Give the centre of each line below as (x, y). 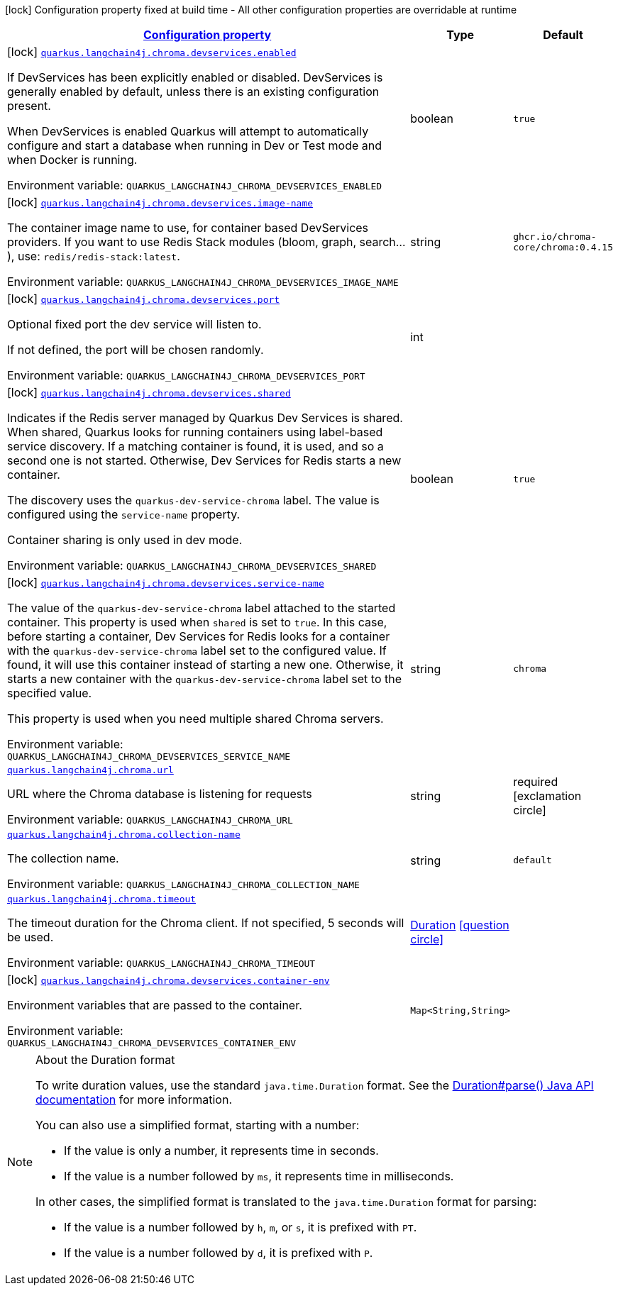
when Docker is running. (72, 160)
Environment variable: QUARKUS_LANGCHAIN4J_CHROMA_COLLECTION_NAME (183, 884)
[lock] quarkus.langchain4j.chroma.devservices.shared (149, 392)
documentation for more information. (134, 1099)
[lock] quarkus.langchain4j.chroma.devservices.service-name (166, 582)
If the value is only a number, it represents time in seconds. (221, 1151)
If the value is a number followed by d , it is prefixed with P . (219, 1253)
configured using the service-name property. (124, 514)
